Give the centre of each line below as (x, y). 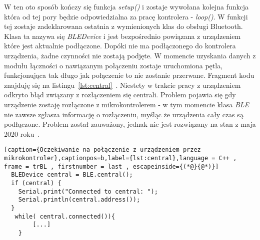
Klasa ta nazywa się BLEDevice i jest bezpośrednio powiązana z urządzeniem (122, 36)
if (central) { (36, 183)
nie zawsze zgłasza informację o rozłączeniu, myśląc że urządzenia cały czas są (124, 114)
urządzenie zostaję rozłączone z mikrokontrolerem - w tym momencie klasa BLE (127, 104)
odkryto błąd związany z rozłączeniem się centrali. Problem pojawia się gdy (120, 95)
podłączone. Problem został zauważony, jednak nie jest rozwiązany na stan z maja (130, 124)
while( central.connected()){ (65, 216)
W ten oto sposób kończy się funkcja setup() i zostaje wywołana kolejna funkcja (126, 6)
